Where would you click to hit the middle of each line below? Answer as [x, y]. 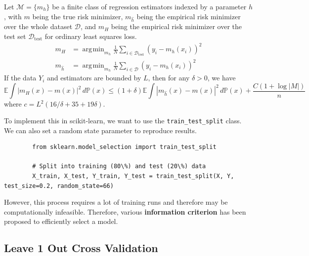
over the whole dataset [38, 26]
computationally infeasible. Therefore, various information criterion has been [125, 211]
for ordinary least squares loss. [91, 36]
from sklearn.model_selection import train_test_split [124, 147]
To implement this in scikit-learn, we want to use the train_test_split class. [123, 120]
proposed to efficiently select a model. [61, 221]
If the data [20, 78]
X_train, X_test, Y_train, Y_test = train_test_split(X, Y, [133, 176]
